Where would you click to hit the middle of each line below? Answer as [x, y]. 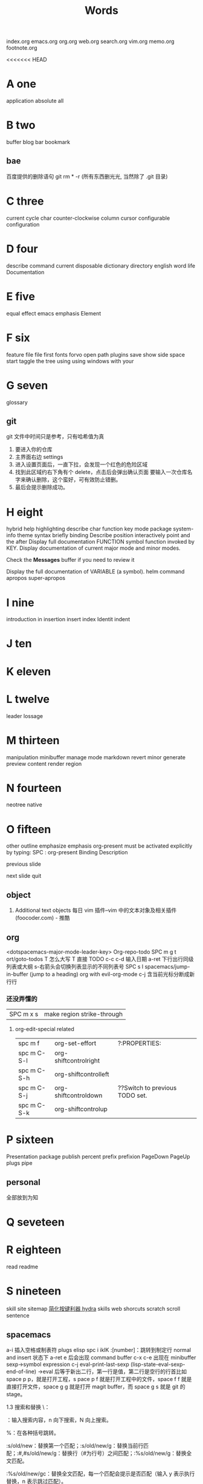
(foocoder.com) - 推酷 [43, 918]
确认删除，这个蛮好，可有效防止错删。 [73, 480]
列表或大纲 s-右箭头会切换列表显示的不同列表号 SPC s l [75, 967]
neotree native [24, 805]
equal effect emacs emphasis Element [54, 313]
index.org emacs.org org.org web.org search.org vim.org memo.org [90, 41]
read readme [22, 1267]
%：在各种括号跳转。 [33, 1433]
